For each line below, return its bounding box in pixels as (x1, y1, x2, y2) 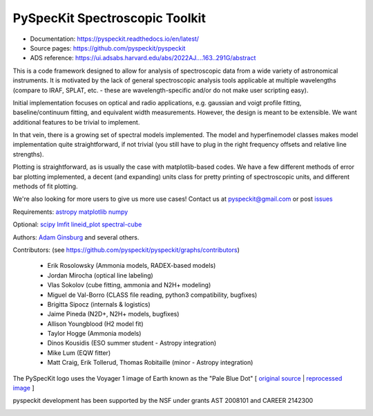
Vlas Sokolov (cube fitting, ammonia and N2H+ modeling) (47, 281, 211, 289)
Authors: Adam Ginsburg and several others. (12, 233, 140, 242)
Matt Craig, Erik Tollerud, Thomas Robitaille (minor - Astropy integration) (47, 359, 254, 367)
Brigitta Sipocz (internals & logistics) (47, 300, 151, 308)
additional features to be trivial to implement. (12, 118, 140, 126)
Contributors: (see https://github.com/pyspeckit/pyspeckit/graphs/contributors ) (12, 246, 240, 254)
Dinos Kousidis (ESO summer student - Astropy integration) (47, 339, 217, 347)
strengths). (12, 150, 44, 159)
